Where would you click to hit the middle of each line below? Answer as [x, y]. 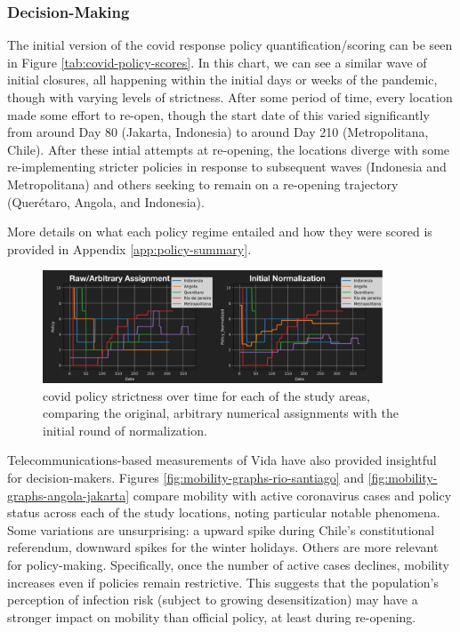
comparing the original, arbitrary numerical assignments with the [221, 413]
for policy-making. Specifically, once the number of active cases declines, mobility [228, 564]
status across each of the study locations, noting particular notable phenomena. [224, 512]
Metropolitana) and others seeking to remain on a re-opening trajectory [203, 184]
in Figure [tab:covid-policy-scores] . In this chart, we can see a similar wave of [217, 62]
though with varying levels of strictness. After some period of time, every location [230, 97]
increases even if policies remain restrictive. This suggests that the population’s [223, 582]
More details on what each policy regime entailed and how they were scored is [220, 232]
